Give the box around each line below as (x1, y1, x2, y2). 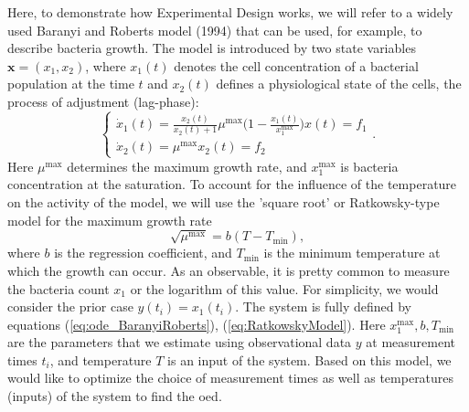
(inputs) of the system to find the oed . (7, 386, 222, 406)
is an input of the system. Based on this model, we (167, 350, 452, 369)
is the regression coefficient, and (54, 243, 232, 262)
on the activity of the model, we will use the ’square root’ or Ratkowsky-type (7, 192, 440, 211)
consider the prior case (7, 297, 133, 316)
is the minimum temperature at (263, 243, 441, 262)
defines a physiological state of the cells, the (216, 74, 462, 93)
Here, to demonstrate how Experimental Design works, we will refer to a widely (7, 3, 453, 21)
